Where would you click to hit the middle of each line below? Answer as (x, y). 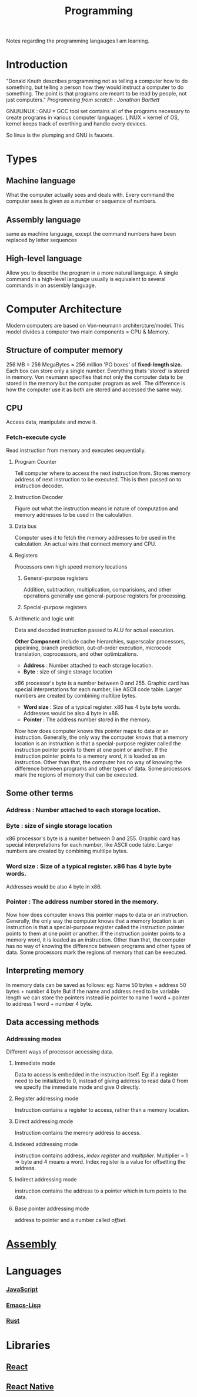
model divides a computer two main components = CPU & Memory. (88, 332)
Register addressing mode (46, 1099)
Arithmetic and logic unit (44, 618)
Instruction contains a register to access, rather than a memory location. (102, 1110)
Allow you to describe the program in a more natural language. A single (92, 273)
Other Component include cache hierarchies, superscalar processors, (100, 641)
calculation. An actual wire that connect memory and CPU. (86, 544)
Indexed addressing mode (46, 1144)
